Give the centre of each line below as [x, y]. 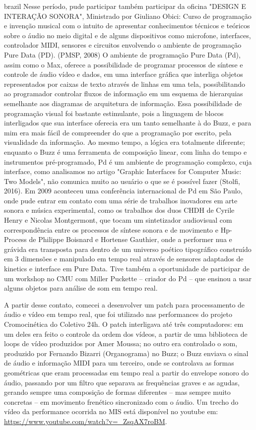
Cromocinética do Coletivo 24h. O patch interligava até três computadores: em [124, 324]
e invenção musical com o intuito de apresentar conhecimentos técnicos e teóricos [127, 26]
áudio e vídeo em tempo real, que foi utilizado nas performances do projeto [118, 314]
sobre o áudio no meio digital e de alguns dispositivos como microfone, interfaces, [128, 35]
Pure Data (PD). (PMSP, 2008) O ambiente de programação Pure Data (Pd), [122, 54]
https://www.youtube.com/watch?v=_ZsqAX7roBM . [86, 421]
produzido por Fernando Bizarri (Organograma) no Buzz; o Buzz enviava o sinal [126, 353]
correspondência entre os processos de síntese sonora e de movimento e [111, 229]
